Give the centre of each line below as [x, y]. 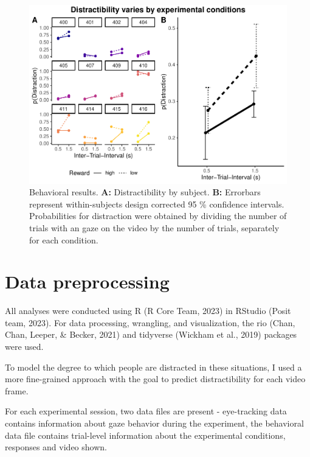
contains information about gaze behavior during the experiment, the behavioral [154, 423]
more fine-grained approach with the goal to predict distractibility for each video [155, 379]
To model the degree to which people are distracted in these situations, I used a [153, 367]
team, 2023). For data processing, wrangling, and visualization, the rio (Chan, [150, 322]
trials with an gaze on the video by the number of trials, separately [154, 227]
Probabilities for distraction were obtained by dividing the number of [158, 216]
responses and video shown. [56, 447]
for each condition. [64, 239]
